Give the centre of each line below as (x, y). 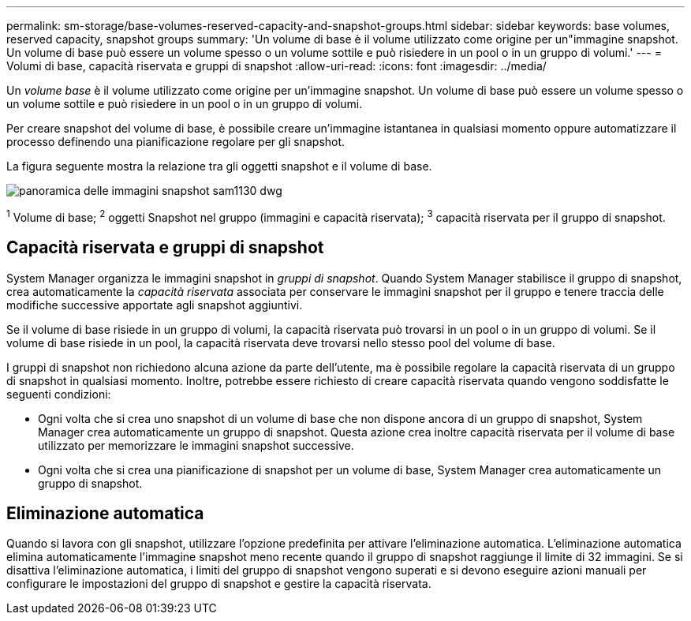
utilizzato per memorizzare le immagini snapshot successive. (196, 445)
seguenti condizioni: (59, 394)
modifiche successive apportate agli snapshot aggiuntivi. (155, 305)
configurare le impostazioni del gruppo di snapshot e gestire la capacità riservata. (219, 584)
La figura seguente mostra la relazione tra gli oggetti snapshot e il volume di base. (219, 166)
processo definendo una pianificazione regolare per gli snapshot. (176, 142)
